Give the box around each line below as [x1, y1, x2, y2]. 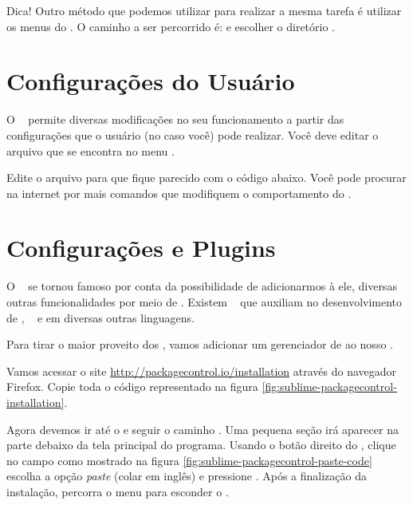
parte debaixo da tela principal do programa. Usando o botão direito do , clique [6, 436, 396, 453]
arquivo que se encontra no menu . [6, 142, 175, 159]
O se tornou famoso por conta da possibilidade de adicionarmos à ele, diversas [6, 278, 397, 294]
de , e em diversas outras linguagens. [6, 309, 195, 325]
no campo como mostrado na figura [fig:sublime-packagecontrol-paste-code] [6, 452, 372, 468]
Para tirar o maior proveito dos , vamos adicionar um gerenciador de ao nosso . [6, 336, 393, 353]
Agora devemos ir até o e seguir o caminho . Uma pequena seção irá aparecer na [6, 420, 399, 437]
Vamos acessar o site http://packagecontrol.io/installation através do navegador [6, 362, 397, 379]
